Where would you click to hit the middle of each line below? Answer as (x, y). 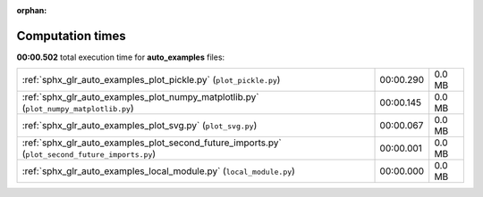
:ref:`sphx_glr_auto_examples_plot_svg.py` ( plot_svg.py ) (140, 126)
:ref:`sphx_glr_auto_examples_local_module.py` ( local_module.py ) (158, 171)
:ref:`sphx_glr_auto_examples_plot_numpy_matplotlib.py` (140, 97)
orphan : (32, 10)
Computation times (71, 36)
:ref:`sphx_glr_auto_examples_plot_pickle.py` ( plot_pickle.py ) (151, 80)
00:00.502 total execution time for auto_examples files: (121, 57)
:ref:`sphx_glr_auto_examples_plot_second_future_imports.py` (152, 143)
